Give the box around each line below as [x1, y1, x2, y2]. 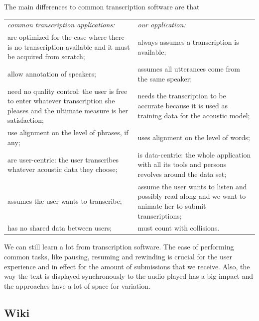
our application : [137, 19, 186, 30]
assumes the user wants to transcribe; [7, 196, 122, 206]
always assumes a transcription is [137, 36, 239, 47]
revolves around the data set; [137, 168, 227, 179]
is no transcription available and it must [7, 41, 130, 52]
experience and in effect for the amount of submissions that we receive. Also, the [4, 261, 250, 271]
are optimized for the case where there [7, 32, 125, 42]
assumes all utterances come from [137, 64, 240, 74]
